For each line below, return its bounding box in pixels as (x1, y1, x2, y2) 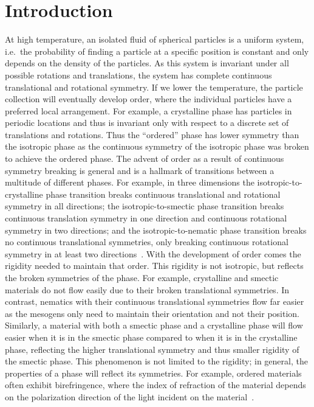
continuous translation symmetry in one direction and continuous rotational (5, 212, 287, 224)
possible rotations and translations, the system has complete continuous (5, 68, 272, 81)
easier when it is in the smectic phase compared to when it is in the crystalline (5, 330, 298, 343)
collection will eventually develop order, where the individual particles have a (5, 92, 292, 105)
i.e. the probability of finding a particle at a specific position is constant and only (5, 44, 309, 57)
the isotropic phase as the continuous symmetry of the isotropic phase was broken (5, 140, 309, 153)
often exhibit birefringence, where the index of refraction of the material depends (5, 378, 306, 391)
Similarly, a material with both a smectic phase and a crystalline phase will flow (5, 319, 303, 332)
